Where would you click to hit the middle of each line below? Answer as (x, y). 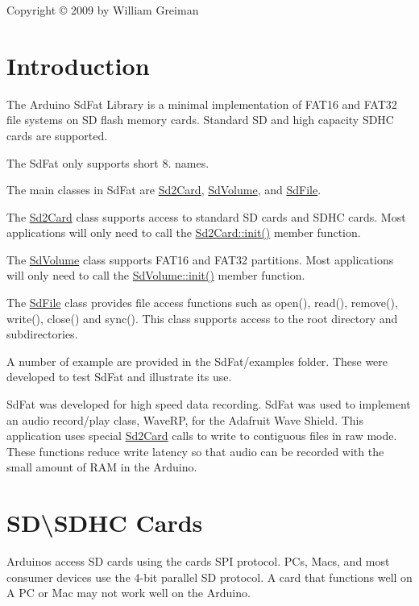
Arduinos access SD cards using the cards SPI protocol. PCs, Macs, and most (198, 561)
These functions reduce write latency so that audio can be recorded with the (195, 451)
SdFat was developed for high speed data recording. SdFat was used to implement (209, 404)
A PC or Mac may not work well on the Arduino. (129, 593)
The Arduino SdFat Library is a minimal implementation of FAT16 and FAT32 (202, 104)
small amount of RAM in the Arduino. (102, 467)
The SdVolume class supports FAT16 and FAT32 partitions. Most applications (200, 259)
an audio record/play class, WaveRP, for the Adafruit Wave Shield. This (185, 419)
